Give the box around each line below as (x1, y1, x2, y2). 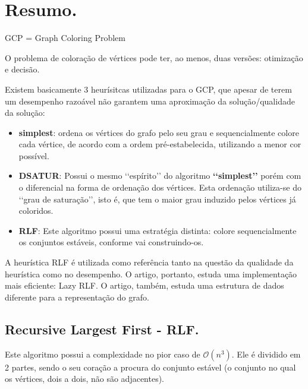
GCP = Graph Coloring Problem (5, 31, 125, 44)
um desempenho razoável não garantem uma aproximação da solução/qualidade (5, 94, 295, 107)
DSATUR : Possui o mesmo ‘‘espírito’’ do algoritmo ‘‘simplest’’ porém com (18, 169, 301, 182)
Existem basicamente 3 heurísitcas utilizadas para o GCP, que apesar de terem (5, 83, 292, 95)
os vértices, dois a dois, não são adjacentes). (5, 372, 165, 385)
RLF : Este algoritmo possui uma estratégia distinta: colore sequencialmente (18, 224, 297, 236)
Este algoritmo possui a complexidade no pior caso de (5, 347, 200, 360)
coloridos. (18, 204, 54, 217)
